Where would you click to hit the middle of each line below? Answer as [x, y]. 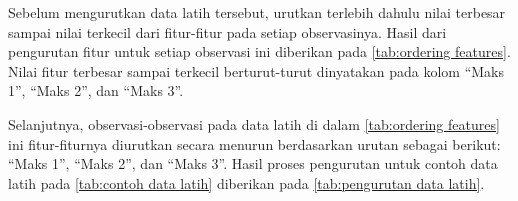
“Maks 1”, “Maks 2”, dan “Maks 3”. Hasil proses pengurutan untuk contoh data [253, 163]
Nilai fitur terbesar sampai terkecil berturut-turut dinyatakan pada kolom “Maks [256, 70]
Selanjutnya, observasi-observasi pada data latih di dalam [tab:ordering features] [254, 123]
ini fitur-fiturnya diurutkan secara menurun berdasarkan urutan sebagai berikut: [254, 143]
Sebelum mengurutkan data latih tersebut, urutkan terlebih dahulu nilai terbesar [257, 12]
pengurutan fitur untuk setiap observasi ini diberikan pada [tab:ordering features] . [259, 51]
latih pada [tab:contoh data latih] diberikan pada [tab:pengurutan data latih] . [246, 182]
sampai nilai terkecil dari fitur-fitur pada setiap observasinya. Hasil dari [227, 31]
